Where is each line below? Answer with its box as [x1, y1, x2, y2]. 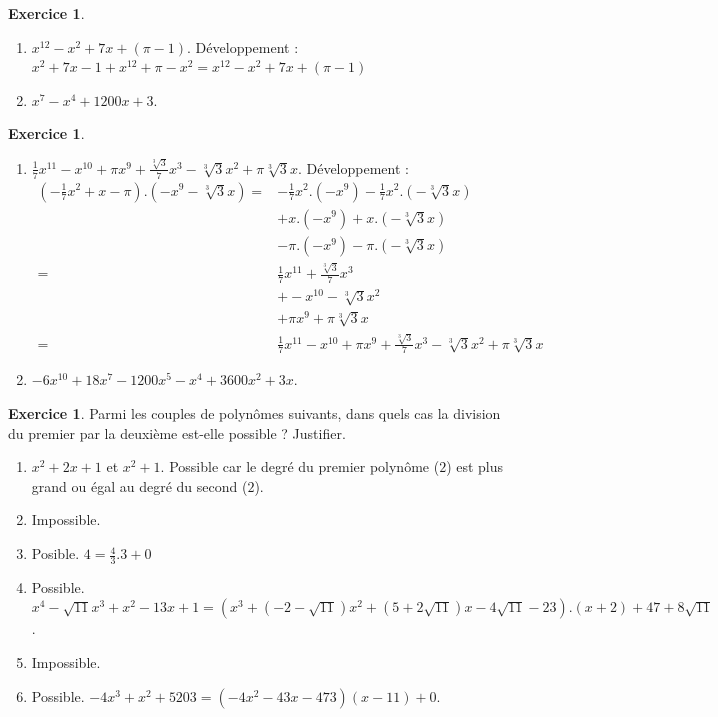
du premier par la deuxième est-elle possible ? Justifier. [8, 422, 346, 443]
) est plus [446, 456, 504, 477]
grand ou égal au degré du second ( [31, 475, 248, 496]
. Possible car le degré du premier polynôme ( [160, 456, 440, 477]
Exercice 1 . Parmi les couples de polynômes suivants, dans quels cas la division [8, 403, 501, 424]
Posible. [31, 543, 80, 564]
